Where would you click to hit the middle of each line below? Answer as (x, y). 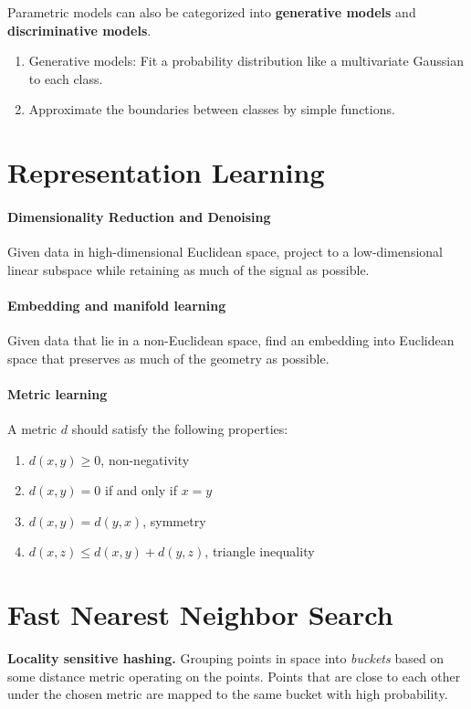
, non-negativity (145, 459)
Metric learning (58, 393)
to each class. (66, 78)
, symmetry (174, 520)
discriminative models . (79, 30)
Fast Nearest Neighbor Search (200, 614)
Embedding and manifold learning (117, 305)
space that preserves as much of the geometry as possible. (168, 358)
